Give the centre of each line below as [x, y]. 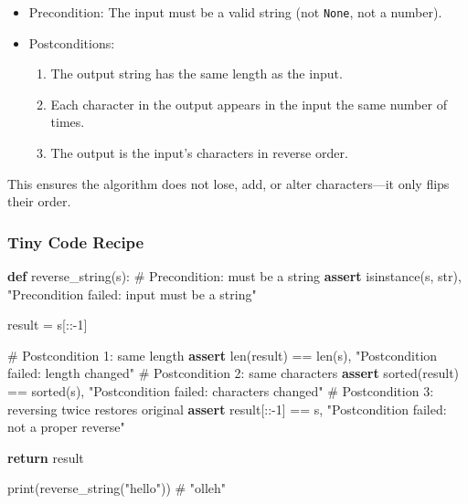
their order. [39, 201]
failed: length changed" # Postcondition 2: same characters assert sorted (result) [234, 373]
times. [68, 122]
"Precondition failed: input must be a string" [132, 294]
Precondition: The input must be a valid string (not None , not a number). [235, 12]
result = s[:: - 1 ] [48, 325]
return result [46, 457]
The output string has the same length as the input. [197, 73]
